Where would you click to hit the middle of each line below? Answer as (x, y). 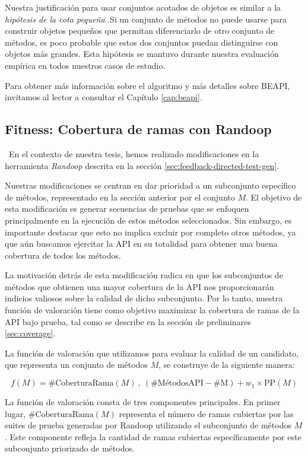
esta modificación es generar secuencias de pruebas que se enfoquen (127, 209)
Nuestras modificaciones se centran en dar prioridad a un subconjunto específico (150, 185)
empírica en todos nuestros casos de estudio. (85, 65)
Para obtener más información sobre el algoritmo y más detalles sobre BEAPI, (147, 85)
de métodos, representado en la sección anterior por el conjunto (120, 197)
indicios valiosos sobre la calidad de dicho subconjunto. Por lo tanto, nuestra (144, 298)
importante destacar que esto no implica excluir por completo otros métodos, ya (150, 232)
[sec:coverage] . (30, 333)
